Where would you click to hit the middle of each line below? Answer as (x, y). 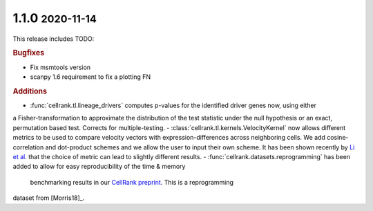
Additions (30, 91)
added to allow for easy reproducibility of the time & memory (99, 167)
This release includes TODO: (54, 39)
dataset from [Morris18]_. (49, 198)
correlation (28, 147)
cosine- (338, 138)
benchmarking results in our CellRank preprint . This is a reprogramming (132, 182)
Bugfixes (29, 53)
